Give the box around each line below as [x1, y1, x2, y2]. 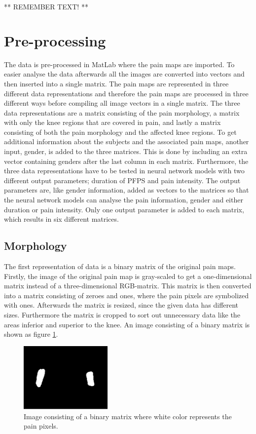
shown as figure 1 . [4, 329, 58, 339]
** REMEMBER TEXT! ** [4, 1, 88, 11]
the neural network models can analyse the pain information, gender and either [4, 195, 243, 205]
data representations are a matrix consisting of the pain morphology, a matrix [4, 107, 240, 118]
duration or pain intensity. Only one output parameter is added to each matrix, [4, 204, 244, 214]
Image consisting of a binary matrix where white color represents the [24, 411, 232, 421]
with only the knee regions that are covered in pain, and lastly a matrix [4, 117, 221, 127]
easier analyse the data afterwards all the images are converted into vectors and [4, 69, 245, 79]
